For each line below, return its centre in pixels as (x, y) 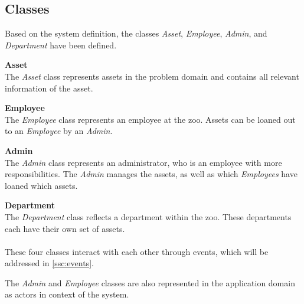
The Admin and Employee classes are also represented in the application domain (150, 282)
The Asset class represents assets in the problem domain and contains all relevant (152, 76)
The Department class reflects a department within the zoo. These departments (148, 216)
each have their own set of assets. (65, 228)
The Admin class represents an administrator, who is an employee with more (143, 162)
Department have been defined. (61, 45)
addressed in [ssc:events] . (49, 263)
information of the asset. (49, 88)
